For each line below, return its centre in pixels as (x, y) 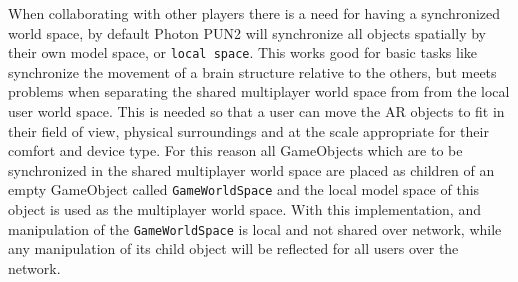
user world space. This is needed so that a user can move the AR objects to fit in (256, 111)
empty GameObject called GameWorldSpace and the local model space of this (244, 189)
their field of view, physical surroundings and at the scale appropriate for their (248, 130)
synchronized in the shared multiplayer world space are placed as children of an (251, 169)
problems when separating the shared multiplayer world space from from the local (259, 91)
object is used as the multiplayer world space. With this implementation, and (244, 209)
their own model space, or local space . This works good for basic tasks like (243, 52)
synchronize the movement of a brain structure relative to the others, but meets (252, 71)
